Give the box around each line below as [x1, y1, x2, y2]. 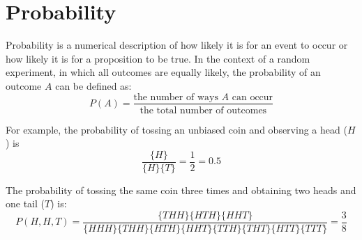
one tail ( [6, 196, 45, 211]
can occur [232, 92, 273, 102]
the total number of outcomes [139, 105, 267, 115]
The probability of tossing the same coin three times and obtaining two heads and [6, 182, 356, 197]
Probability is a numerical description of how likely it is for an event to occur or [6, 38, 348, 52]
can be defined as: [55, 78, 132, 93]
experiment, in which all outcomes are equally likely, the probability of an [6, 65, 321, 79]
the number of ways [133, 92, 218, 102]
